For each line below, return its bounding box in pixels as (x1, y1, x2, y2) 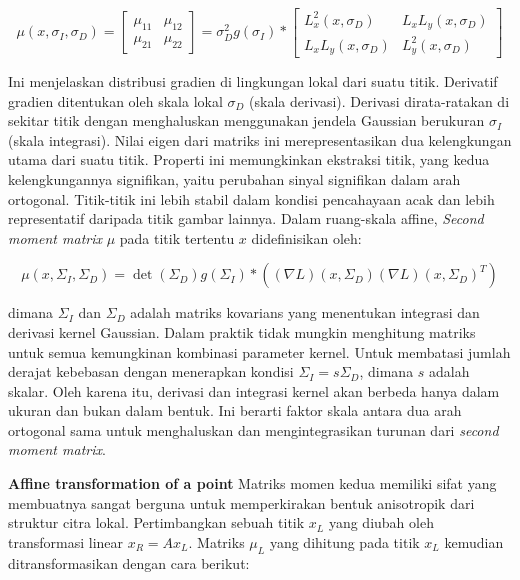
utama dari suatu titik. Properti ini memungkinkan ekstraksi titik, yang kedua (8, 149, 490, 170)
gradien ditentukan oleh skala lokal (8, 90, 223, 111)
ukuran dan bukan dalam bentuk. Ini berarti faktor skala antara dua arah (8, 400, 462, 421)
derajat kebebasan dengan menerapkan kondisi (8, 361, 294, 382)
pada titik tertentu (119, 227, 235, 248)
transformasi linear (8, 531, 124, 552)
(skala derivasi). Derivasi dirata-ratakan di (249, 90, 510, 111)
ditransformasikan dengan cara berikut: (8, 552, 250, 573)
